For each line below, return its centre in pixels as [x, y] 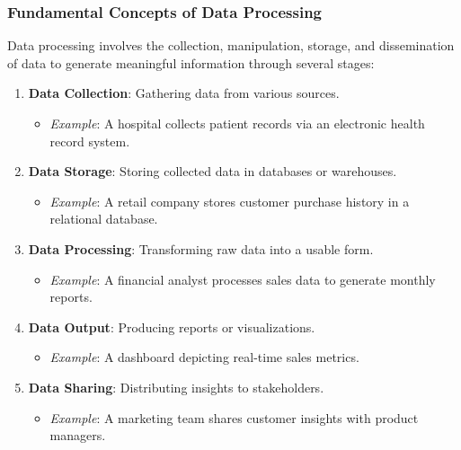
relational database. [104, 219]
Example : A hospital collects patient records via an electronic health [237, 123]
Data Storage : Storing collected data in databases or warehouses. [213, 171]
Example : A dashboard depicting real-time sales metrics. [204, 357]
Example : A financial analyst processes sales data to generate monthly [243, 279]
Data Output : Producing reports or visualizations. [172, 326]
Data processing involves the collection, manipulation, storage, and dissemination [231, 45]
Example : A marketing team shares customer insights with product [234, 417]
